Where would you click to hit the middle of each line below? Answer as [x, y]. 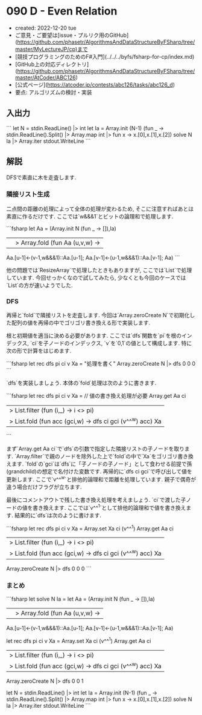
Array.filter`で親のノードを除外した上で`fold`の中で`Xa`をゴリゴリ [97, 456]
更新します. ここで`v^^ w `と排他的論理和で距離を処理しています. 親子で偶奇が [101, 479]
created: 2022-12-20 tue [46, 28]
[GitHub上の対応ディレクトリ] [52, 64]
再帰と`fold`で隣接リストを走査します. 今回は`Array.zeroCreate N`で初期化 [98, 315]
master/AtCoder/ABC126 [46, 77]
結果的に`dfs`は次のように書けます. [58, 515]
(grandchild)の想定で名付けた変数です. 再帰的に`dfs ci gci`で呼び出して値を [99, 472]
